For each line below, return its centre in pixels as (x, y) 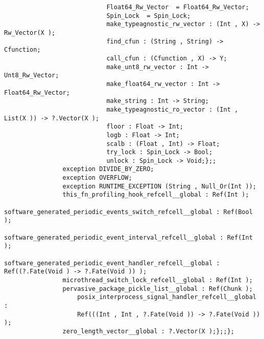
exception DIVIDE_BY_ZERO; (108, 169)
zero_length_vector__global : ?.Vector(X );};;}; (149, 331)
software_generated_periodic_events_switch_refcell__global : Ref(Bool (128, 212)
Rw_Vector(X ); (30, 33)
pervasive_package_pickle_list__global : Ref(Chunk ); (158, 289)
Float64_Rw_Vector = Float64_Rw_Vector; (178, 7)
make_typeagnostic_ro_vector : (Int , (172, 109)
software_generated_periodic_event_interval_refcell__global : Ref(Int (128, 237)
